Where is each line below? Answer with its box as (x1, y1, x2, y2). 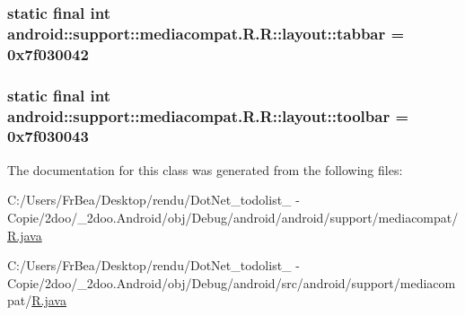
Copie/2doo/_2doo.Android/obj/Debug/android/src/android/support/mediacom (7, 273, 456, 292)
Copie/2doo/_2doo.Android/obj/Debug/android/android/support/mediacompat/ (7, 207, 459, 226)
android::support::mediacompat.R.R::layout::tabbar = (7, 22, 405, 44)
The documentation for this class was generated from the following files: (7, 160, 403, 179)
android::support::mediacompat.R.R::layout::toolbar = (7, 104, 409, 127)
